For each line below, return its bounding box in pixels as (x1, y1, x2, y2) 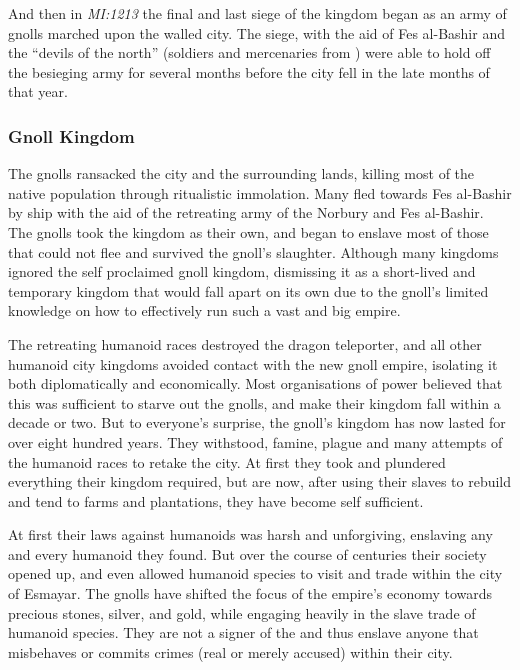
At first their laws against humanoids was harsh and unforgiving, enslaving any (8, 524, 493, 545)
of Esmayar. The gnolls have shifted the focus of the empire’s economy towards (8, 583, 493, 604)
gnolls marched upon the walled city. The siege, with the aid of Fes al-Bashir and (8, 22, 505, 43)
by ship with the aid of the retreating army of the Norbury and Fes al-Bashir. (8, 202, 484, 223)
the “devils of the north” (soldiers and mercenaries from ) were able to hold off (8, 42, 491, 63)
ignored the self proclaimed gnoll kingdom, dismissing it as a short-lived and (8, 261, 476, 282)
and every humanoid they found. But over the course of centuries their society (8, 543, 487, 564)
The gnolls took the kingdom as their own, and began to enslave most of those (8, 221, 489, 242)
